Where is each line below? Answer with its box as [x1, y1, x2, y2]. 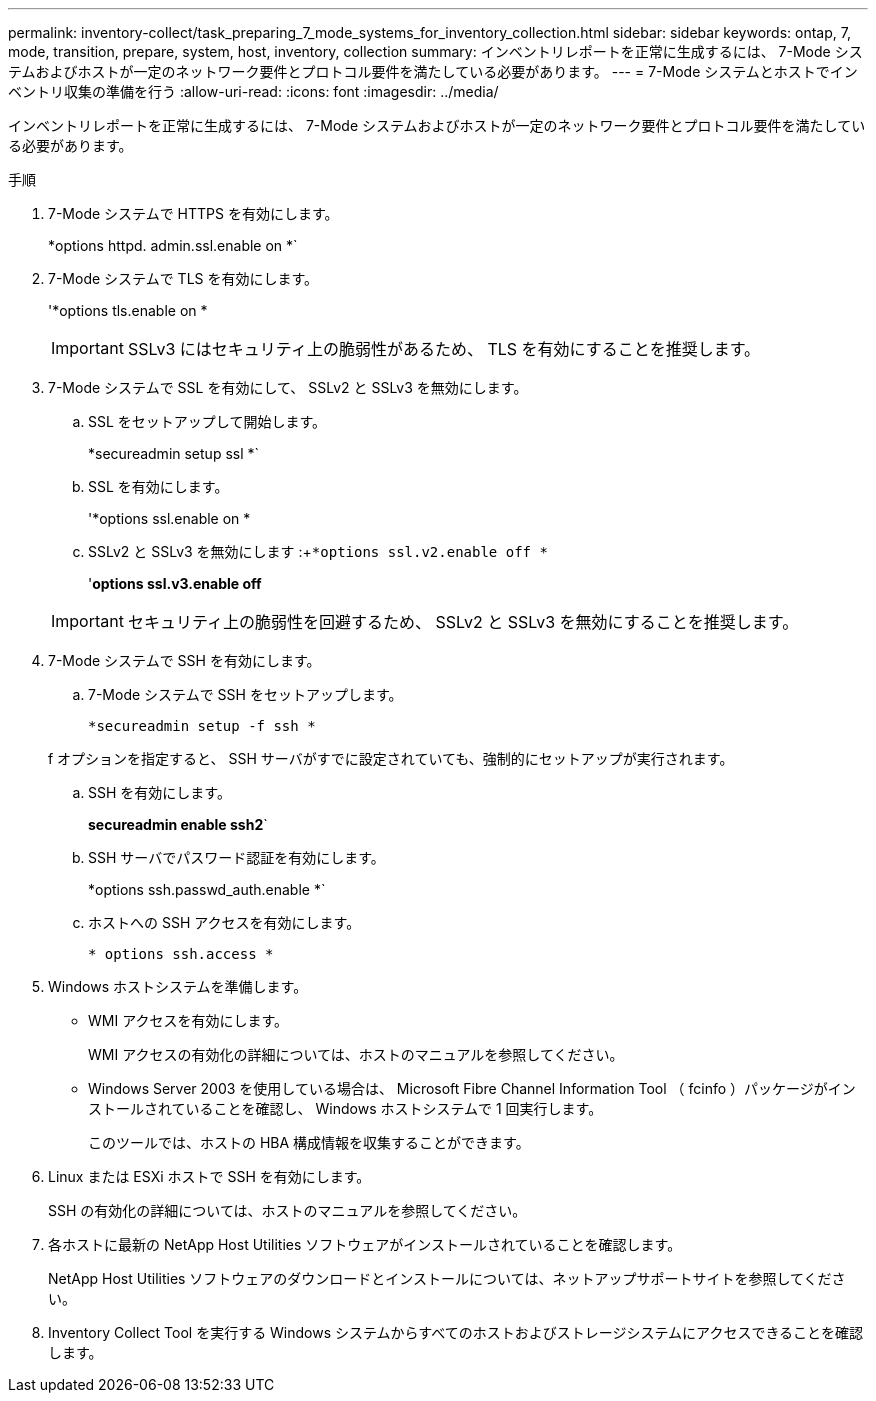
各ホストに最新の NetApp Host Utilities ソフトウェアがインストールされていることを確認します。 [48, 1236, 682, 1253]
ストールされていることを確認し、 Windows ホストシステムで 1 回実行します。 [88, 1100, 603, 1117]
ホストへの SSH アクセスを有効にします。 [88, 914, 361, 931]
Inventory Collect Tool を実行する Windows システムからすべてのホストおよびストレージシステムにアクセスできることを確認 [48, 1324, 864, 1341]
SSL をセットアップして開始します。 [88, 413, 326, 430]
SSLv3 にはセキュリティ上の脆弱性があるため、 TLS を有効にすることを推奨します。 [127, 339, 761, 359]
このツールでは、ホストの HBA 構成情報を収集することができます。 [88, 1134, 530, 1151]
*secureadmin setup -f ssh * [88, 718, 316, 734]
